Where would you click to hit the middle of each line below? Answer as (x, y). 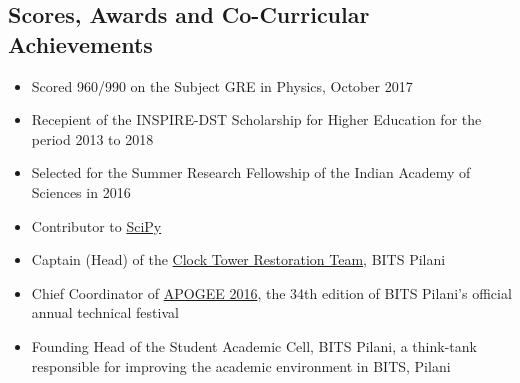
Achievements (80, 43)
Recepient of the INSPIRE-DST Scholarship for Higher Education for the (256, 119)
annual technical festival (105, 312)
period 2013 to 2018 (92, 138)
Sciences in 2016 (81, 191)
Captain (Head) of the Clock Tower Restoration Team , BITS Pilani (238, 259)
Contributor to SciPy (96, 225)
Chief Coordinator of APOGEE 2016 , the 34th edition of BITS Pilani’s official (271, 292)
